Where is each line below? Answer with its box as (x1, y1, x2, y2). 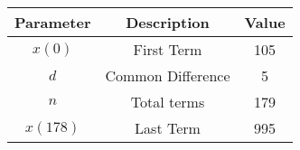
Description (126, 12, 210, 33)
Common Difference (105, 65, 230, 86)
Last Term (135, 117, 201, 138)
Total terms (130, 91, 205, 112)
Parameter (14, 12, 91, 33)
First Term (133, 39, 202, 60)
